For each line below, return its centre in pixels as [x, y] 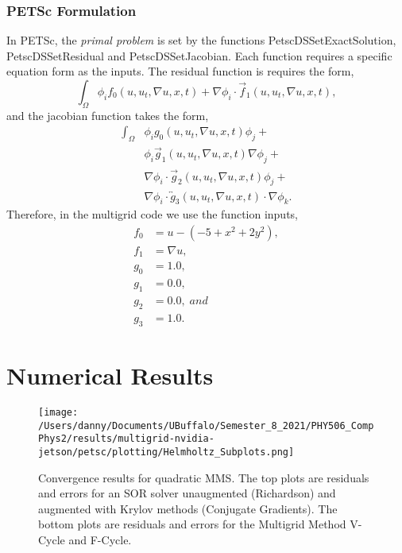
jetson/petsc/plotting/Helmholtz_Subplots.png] [166, 452]
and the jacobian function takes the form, [108, 115]
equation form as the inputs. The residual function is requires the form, [180, 71]
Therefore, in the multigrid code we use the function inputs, [153, 214]
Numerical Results [110, 375]
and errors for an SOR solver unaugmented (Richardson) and [187, 493]
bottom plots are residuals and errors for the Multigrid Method [192, 524]
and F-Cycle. [100, 539]
